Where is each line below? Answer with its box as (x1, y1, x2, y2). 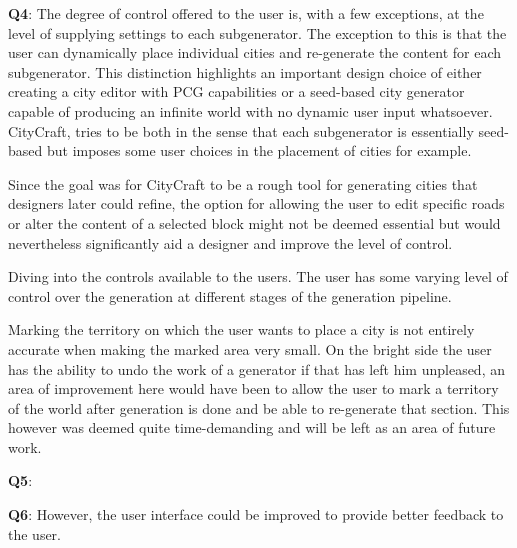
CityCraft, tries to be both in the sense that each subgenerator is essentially (8, 120, 474, 141)
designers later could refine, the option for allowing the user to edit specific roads (8, 193, 505, 214)
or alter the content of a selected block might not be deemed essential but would (8, 212, 501, 233)
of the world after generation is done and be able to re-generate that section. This (8, 397, 510, 418)
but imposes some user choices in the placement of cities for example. (46, 140, 472, 161)
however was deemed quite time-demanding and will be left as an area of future (8, 417, 496, 438)
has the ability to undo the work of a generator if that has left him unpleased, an (8, 358, 505, 379)
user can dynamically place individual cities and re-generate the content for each (8, 42, 502, 63)
